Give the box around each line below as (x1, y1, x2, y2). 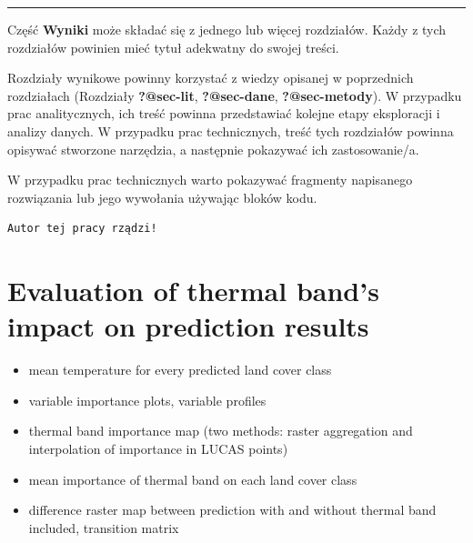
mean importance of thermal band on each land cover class (28, 469, 357, 488)
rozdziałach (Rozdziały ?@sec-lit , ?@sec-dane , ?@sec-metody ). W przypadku (7, 85, 462, 105)
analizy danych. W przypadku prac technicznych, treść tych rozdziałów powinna (7, 121, 454, 140)
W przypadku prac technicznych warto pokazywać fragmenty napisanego (7, 170, 413, 189)
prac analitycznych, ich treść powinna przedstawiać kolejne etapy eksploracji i (7, 104, 440, 123)
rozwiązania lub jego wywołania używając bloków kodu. (7, 187, 317, 206)
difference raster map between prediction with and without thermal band (28, 500, 437, 519)
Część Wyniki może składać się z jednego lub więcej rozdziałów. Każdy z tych (7, 20, 447, 38)
